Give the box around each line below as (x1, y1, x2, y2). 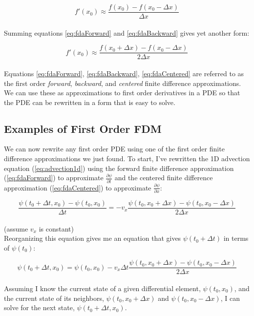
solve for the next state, (4, 302, 75, 313)
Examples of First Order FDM (4, 121, 162, 136)
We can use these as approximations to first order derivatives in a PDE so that (4, 87, 240, 98)
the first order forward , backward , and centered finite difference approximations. (4, 78, 241, 88)
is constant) (39, 223, 74, 233)
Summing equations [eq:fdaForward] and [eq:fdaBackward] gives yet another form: (4, 27, 250, 38)
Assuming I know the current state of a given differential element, (4, 283, 201, 293)
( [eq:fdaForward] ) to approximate (4, 172, 104, 183)
